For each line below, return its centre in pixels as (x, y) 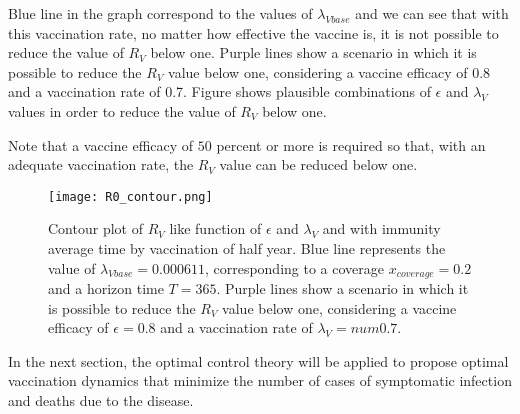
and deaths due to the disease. (101, 400)
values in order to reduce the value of (122, 110)
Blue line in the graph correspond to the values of (160, 13)
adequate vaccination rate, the (101, 164)
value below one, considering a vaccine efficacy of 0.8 (329, 71)
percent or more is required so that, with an (351, 144)
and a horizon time (106, 288)
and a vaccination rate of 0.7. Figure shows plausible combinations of (219, 91)
